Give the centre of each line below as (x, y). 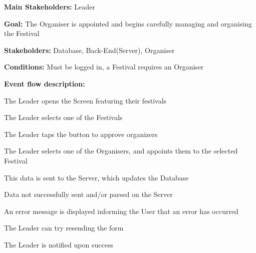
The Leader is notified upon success (59, 244)
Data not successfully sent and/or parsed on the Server (88, 194)
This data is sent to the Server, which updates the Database (96, 177)
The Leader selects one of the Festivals (63, 117)
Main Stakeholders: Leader (50, 6)
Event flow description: (45, 83)
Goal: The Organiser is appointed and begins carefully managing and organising (128, 23)
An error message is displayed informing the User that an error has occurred (121, 211)
